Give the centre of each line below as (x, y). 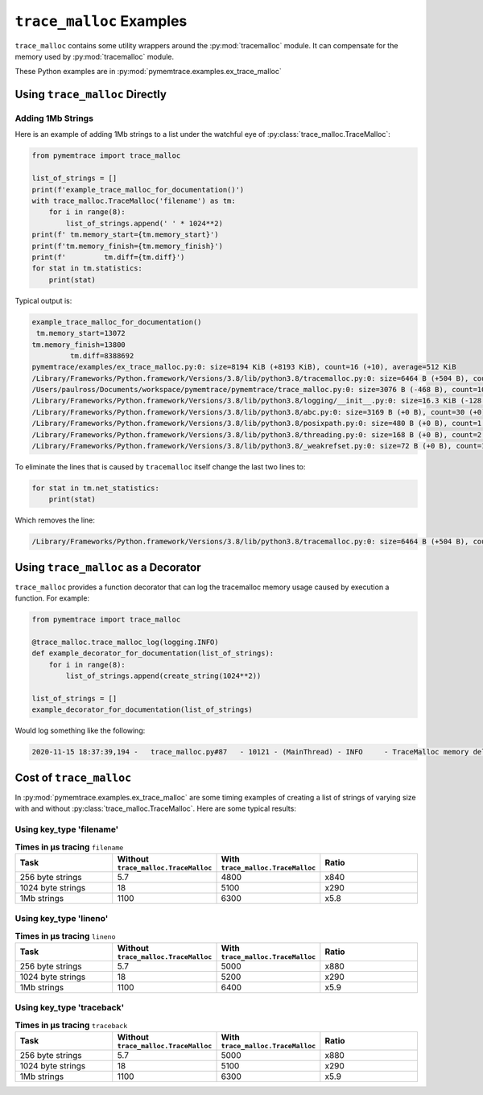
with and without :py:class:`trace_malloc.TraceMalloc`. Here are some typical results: (156, 808)
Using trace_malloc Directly (91, 95)
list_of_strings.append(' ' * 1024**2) (144, 223)
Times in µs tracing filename (69, 847)
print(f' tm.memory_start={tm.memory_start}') (125, 235)
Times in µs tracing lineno (65, 936)
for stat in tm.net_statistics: (96, 488)
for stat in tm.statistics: (87, 269)
